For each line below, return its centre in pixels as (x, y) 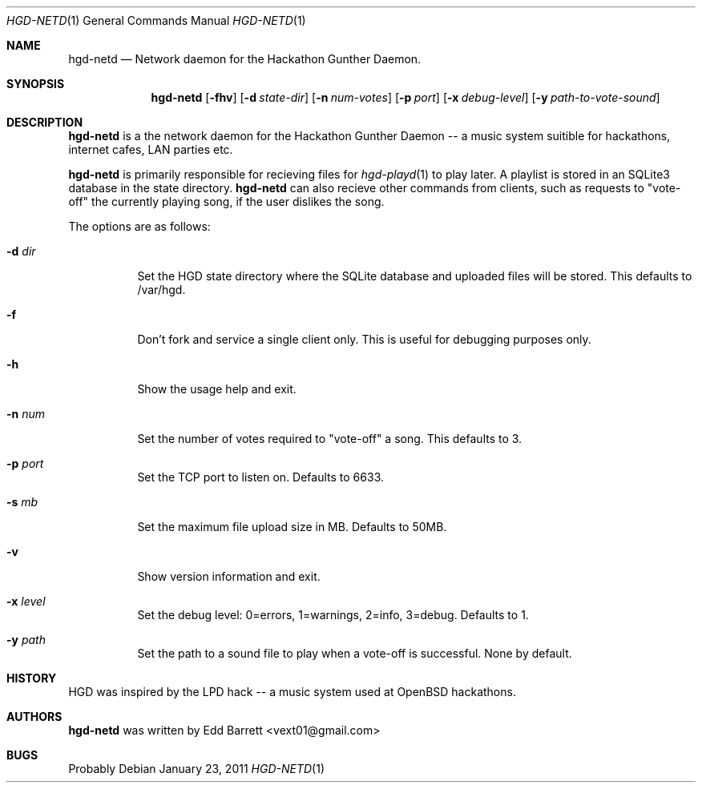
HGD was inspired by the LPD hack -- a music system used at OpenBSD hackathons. (292, 692)
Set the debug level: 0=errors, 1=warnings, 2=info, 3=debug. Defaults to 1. (333, 615)
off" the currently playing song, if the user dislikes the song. (226, 201)
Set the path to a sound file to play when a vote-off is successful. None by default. (355, 653)
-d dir (21, 251)
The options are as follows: (139, 226)
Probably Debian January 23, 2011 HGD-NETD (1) (197, 769)
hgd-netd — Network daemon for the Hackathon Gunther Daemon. (245, 59)
